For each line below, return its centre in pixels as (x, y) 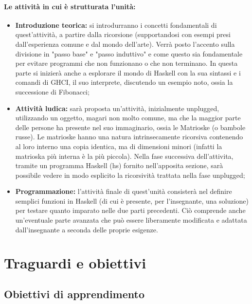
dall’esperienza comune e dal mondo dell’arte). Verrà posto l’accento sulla (125, 44)
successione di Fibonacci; (52, 91)
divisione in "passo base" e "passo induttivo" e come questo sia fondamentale (129, 53)
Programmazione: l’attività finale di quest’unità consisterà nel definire (124, 191)
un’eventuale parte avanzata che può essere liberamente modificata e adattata (131, 220)
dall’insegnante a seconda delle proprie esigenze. (87, 229)
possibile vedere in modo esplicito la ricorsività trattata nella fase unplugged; (130, 175)
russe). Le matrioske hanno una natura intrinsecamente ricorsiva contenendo (129, 137)
